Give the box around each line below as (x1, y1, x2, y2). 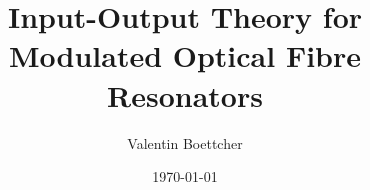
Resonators (107, 74, 263, 115)
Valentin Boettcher (127, 132, 243, 153)
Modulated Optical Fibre (8, 35, 362, 76)
